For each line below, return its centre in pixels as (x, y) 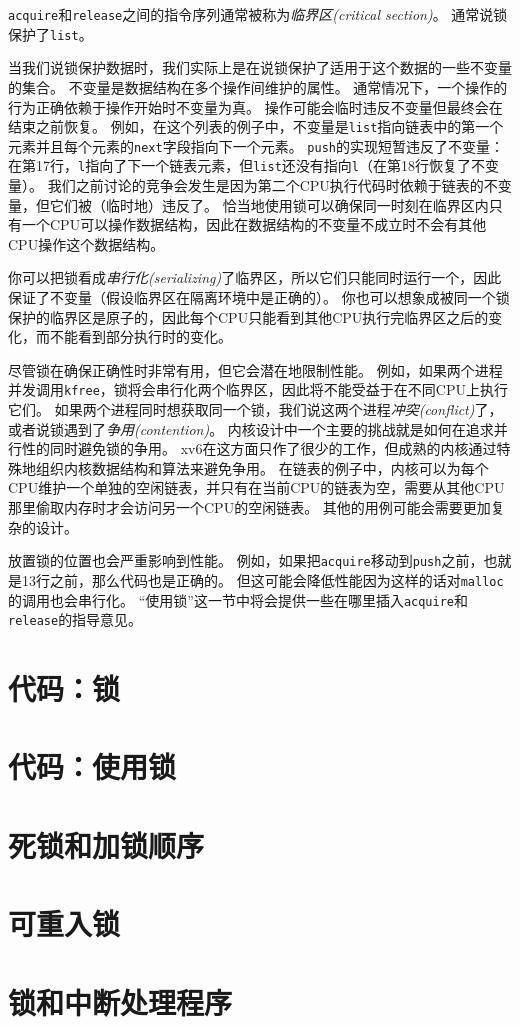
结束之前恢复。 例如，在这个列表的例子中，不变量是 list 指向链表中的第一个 (256, 126)
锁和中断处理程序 (120, 1001)
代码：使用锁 (92, 766)
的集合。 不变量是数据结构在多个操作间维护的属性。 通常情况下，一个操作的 (258, 86)
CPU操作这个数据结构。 (86, 243)
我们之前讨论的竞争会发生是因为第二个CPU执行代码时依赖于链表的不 (272, 185)
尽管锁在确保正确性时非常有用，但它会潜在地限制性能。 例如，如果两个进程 (255, 369)
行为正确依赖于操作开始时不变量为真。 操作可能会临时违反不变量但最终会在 (255, 106)
